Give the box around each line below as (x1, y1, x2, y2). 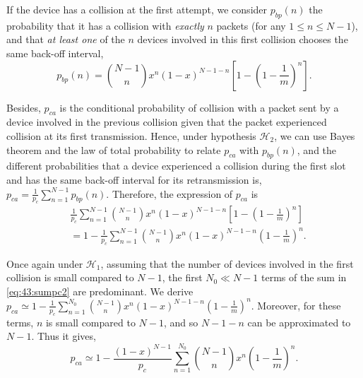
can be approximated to (247, 314, 351, 329)
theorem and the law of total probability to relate (6, 142, 221, 157)
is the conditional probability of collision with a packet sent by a (59, 100, 339, 114)
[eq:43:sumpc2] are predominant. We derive (6, 283, 194, 298)
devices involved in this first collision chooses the (137, 32, 348, 47)
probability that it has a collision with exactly (6, 18, 204, 33)
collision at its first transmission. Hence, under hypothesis (6, 128, 256, 143)
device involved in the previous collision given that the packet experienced (6, 114, 327, 129)
